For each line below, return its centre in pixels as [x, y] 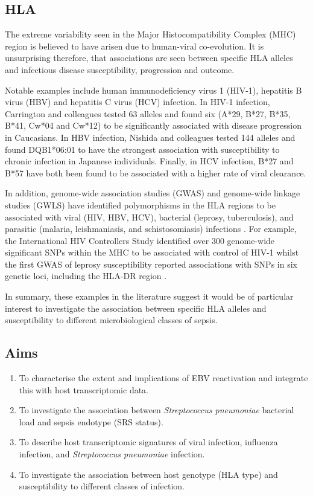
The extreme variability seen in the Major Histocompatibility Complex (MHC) [150, 34]
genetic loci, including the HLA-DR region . [86, 276]
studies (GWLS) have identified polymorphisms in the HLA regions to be [140, 205]
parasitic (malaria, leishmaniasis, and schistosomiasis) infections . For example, [151, 229]
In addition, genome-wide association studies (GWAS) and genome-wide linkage [153, 193]
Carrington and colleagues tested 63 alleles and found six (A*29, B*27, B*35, [148, 113]
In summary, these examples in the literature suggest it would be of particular [149, 296]
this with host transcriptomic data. [84, 389]
